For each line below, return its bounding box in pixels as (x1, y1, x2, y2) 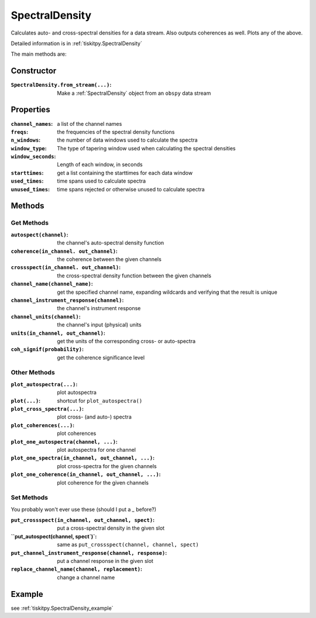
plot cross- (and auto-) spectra (57, 413, 132, 421)
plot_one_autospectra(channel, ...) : (11, 438, 118, 445)
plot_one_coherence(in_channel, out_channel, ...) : (11, 471, 161, 478)
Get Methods (11, 219, 49, 227)
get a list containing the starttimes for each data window (57, 169, 193, 176)
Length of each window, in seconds (57, 161, 143, 168)
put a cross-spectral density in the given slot (57, 524, 165, 532)
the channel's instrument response (57, 305, 141, 312)
